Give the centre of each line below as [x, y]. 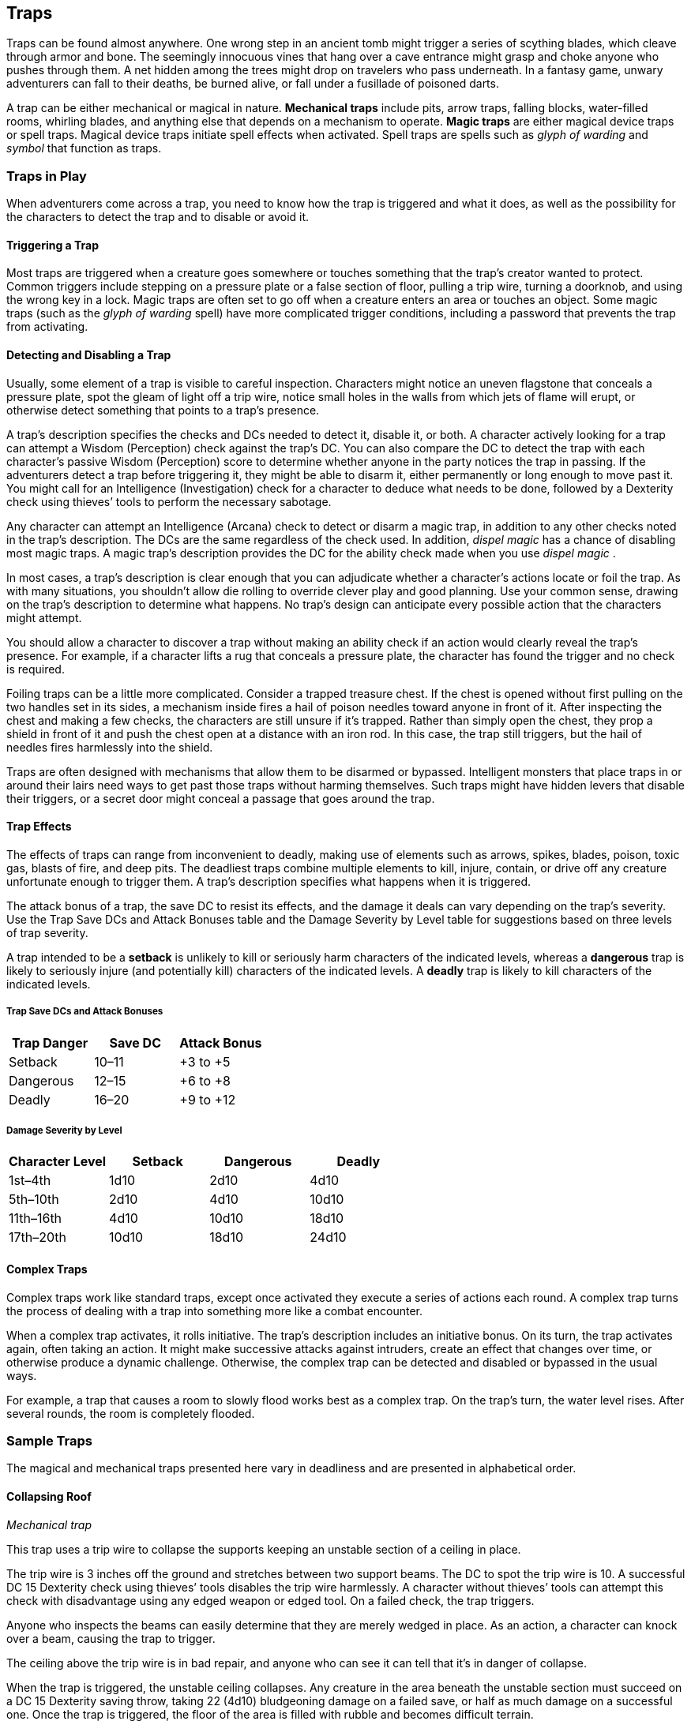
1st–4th [30, 1181]
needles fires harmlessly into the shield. [110, 747]
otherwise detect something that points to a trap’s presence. [163, 410]
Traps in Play [47, 176]
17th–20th [38, 1237]
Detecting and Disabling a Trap [89, 355]
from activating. [47, 327]
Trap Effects [39, 827]
